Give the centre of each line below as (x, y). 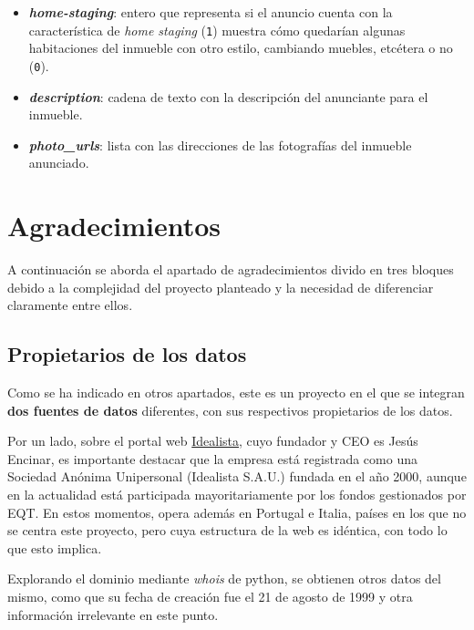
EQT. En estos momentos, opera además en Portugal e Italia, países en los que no (237, 512)
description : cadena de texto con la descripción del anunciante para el (228, 96)
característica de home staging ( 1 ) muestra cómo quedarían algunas (217, 30)
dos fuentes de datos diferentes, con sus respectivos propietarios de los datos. (230, 410)
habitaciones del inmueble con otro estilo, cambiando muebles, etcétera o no (241, 48)
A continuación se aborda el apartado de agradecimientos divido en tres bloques (231, 269)
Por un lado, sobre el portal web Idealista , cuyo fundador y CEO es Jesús (213, 441)
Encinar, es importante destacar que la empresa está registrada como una (212, 458)
